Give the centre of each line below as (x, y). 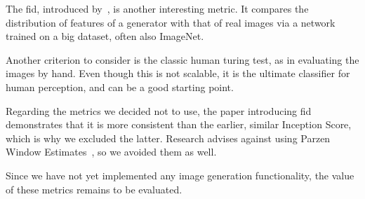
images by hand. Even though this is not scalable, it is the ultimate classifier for (178, 73)
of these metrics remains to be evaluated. (94, 189)
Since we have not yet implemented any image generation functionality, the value (180, 175)
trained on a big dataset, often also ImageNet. (105, 36)
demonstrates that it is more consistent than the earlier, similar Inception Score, (179, 124)
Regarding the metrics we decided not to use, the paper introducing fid (159, 110)
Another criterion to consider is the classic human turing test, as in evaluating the (182, 59)
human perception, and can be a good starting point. (120, 87)
